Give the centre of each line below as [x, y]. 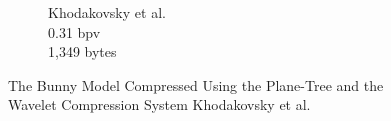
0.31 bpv [74, 31]
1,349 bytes [82, 51]
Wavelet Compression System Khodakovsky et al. [159, 104]
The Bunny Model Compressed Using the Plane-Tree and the [196, 84]
